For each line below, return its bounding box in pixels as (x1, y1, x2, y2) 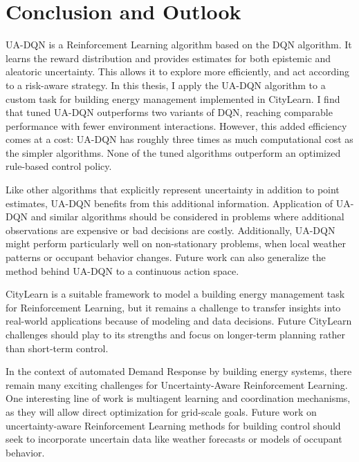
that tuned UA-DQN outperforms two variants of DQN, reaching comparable (6, 105, 333, 119)
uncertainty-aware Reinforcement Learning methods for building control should (6, 418, 341, 432)
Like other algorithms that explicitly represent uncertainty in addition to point (6, 182, 340, 197)
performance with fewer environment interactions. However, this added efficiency (6, 118, 347, 133)
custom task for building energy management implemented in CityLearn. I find (6, 91, 340, 106)
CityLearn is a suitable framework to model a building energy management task (6, 287, 345, 301)
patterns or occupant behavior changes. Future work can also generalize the (6, 250, 326, 264)
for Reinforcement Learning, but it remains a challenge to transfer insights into (6, 300, 341, 314)
